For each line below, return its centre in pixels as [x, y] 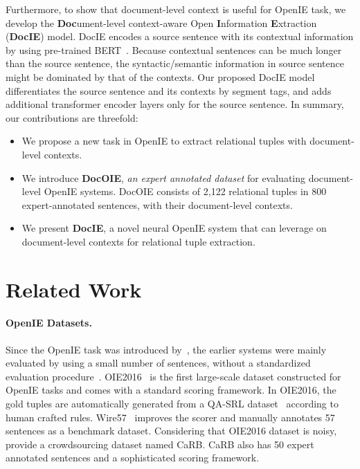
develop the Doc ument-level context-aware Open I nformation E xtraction [161, 22]
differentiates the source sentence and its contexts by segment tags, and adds [169, 90]
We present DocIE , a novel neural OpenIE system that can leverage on [174, 228]
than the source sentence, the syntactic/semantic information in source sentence [175, 63]
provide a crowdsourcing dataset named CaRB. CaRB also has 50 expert [160, 444]
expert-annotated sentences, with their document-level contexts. [157, 204]
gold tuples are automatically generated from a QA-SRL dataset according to [172, 404]
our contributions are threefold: [72, 117]
